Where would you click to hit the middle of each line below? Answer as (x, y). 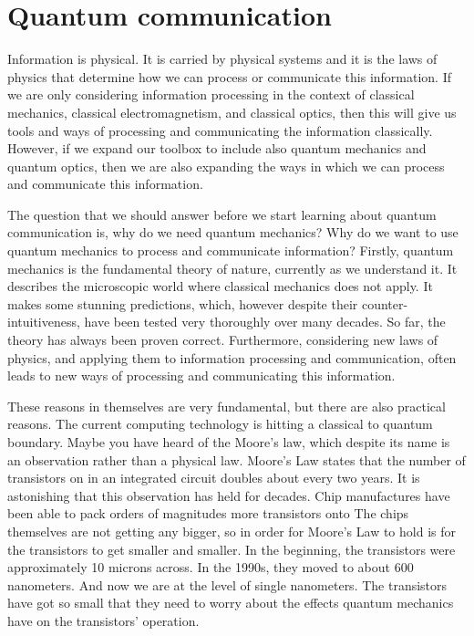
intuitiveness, (44, 322)
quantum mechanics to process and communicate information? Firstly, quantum (231, 250)
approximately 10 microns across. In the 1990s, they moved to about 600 (211, 567)
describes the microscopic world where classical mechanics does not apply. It (220, 286)
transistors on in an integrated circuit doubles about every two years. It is (214, 478)
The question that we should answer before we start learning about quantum (222, 214)
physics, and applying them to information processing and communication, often (232, 357)
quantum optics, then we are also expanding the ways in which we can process (226, 166)
